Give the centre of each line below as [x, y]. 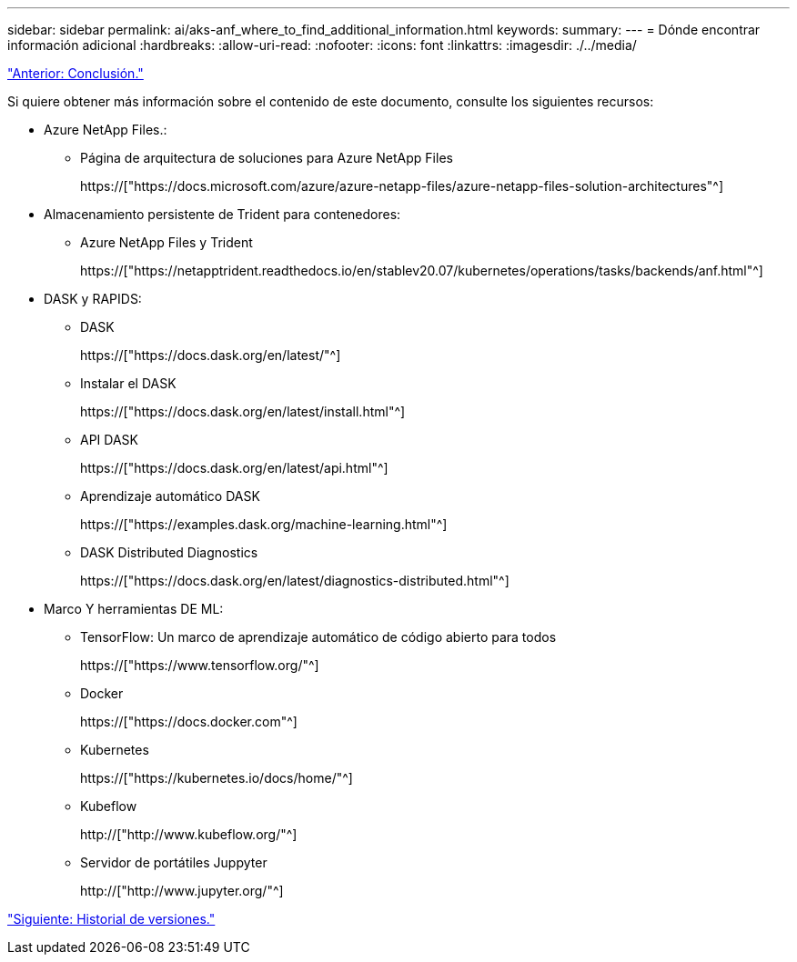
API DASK [109, 440]
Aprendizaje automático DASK [170, 496]
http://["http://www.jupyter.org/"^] [182, 891]
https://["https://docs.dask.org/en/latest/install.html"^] [243, 411]
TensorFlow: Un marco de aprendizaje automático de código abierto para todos [318, 637]
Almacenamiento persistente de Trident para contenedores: [222, 214]
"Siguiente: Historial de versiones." [111, 919]
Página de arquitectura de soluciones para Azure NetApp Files [267, 158]
